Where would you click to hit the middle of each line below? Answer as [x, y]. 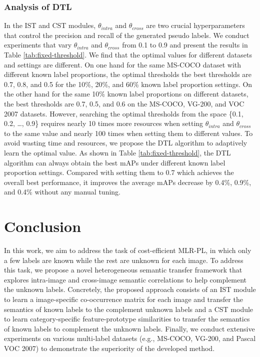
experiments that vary [38, 45]
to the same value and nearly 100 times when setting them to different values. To [128, 133]
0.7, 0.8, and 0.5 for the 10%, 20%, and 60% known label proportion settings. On [128, 84]
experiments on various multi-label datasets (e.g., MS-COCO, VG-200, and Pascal [130, 338]
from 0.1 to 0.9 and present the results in [185, 45]
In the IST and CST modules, [50, 25]
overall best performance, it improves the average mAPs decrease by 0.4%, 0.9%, [128, 182]
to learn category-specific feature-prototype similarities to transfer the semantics [127, 319]
